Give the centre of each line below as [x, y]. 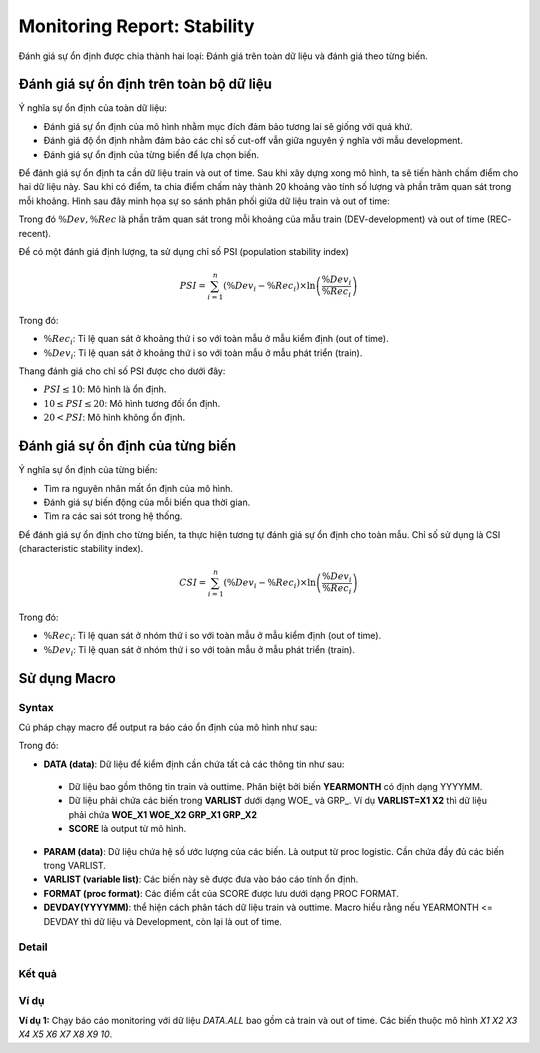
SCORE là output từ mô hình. [127, 829]
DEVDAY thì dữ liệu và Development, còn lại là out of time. [162, 921]
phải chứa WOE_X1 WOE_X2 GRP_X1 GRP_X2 [162, 814]
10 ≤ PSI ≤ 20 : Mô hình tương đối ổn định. [132, 403]
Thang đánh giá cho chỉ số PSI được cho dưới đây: [122, 371]
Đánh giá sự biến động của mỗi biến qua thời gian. [147, 502]
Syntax [36, 707]
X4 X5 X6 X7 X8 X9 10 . [65, 1034]
